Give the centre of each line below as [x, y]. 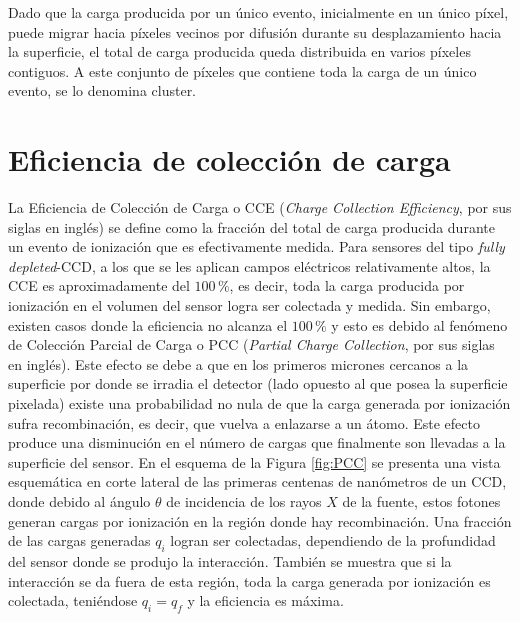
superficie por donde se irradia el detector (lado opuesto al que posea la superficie [258, 383]
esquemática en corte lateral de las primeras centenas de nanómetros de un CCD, [257, 481]
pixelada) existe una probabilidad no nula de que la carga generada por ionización [259, 403]
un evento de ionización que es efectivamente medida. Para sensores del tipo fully [256, 246]
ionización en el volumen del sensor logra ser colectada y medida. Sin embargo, [249, 305]
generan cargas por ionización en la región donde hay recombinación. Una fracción [260, 520]
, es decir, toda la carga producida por [347, 285]
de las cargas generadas [79, 540]
